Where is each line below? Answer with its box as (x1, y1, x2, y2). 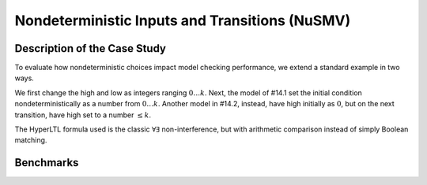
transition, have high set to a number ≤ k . (14, 110, 152, 120)
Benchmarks (14, 156, 79, 169)
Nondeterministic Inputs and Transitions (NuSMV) (14, 12, 351, 29)
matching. (14, 135, 47, 145)
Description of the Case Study (14, 42, 166, 55)
